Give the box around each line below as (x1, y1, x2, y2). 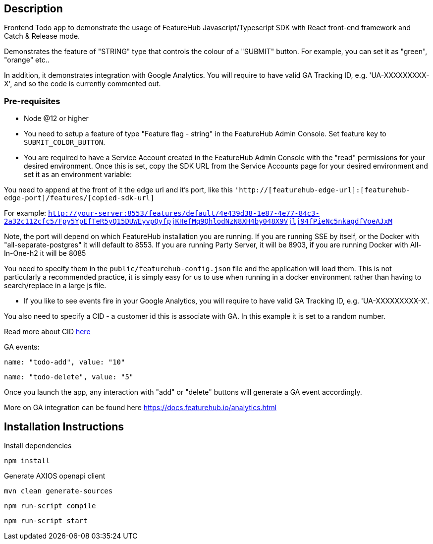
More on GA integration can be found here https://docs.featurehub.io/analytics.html (4, 403, 277, 412)
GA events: (4, 343, 40, 352)
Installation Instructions (4, 420, 124, 433)
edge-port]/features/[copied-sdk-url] (4, 194, 155, 202)
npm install (4, 457, 50, 465)
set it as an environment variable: (24, 170, 132, 179)
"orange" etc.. (4, 56, 50, 64)
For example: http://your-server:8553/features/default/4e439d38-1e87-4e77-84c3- (4, 209, 320, 218)
